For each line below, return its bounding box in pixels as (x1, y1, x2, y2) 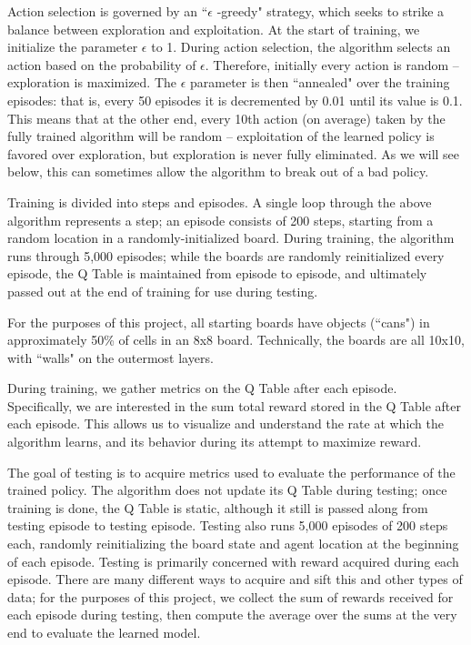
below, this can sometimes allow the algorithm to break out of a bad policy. (7, 162, 429, 181)
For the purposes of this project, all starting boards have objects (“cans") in (7, 312, 430, 331)
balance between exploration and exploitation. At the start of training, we (7, 19, 420, 38)
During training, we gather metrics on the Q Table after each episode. (7, 378, 397, 398)
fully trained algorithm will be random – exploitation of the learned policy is (7, 126, 435, 146)
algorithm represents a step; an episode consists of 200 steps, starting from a (7, 210, 434, 229)
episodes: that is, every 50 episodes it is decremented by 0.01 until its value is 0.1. (7, 90, 463, 109)
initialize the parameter (7, 37, 138, 56)
